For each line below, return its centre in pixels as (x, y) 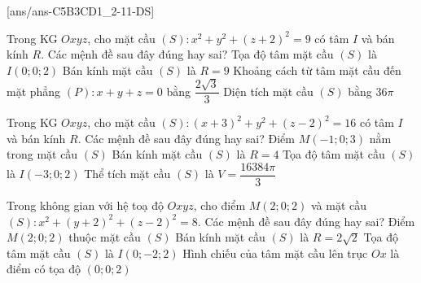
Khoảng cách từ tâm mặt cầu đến (317, 70)
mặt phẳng (34, 91)
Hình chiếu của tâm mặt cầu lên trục (275, 253)
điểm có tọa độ (44, 269)
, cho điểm (219, 205)
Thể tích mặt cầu (127, 174)
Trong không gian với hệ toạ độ (85, 205)
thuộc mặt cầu (105, 237)
